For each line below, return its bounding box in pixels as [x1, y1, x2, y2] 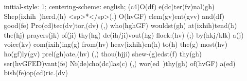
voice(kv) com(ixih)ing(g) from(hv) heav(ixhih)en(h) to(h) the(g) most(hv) [4, 39, 228, 49]
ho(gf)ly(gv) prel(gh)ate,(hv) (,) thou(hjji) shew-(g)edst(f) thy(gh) [4, 48, 202, 58]
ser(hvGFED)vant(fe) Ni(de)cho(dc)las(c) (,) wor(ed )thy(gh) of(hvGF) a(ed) [4, 58, 236, 68]
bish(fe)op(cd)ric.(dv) [4, 67, 68, 78]
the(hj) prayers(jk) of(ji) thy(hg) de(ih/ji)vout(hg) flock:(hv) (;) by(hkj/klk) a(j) [4, 29, 244, 40]
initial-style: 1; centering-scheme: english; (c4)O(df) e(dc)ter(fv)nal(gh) [4, 1, 215, 11]
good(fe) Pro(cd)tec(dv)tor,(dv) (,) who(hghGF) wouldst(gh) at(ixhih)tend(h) [4, 20, 237, 30]
